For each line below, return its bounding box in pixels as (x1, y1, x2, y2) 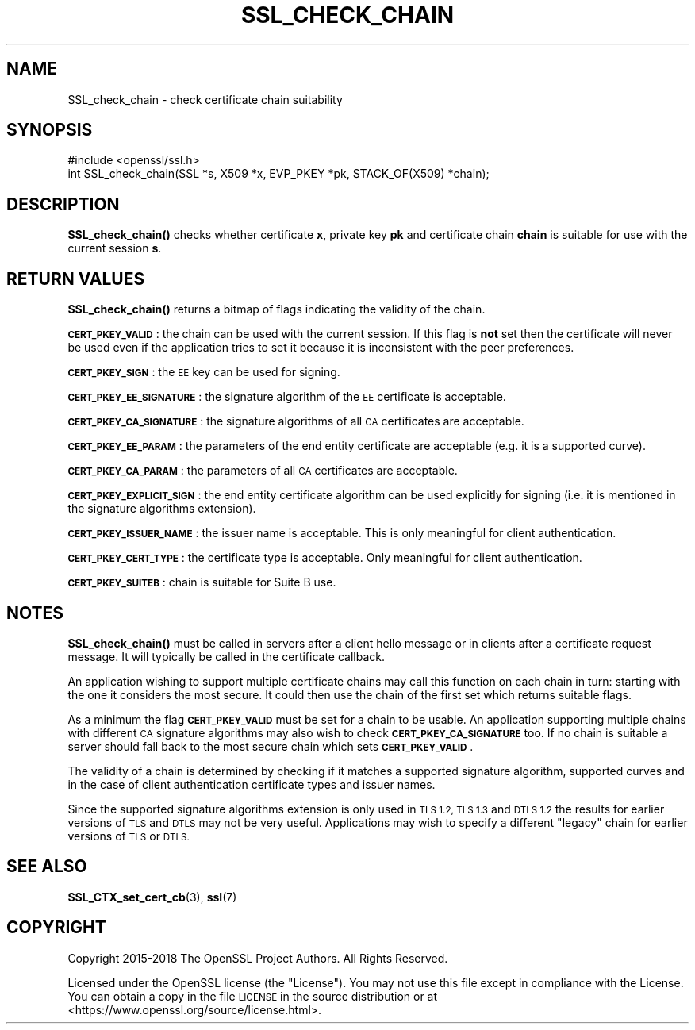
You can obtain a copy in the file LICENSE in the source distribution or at (67, 989, 438, 1003)
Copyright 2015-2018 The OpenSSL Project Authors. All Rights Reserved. (67, 951, 448, 965)
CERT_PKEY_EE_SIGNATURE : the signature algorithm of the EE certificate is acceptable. (67, 390, 506, 404)
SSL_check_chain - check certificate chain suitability (67, 92, 343, 106)
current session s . (67, 241, 162, 256)
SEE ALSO (6, 856, 87, 877)
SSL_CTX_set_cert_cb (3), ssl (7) (67, 890, 237, 904)
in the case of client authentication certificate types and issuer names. (67, 777, 436, 791)
